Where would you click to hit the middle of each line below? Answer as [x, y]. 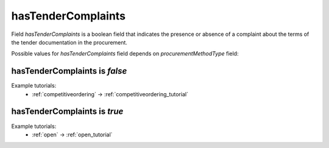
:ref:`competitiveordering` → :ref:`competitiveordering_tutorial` [110, 94]
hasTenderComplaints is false [69, 71]
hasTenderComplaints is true [67, 112]
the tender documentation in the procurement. [69, 42]
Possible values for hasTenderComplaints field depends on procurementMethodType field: [125, 54]
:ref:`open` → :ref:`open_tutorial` [72, 135]
